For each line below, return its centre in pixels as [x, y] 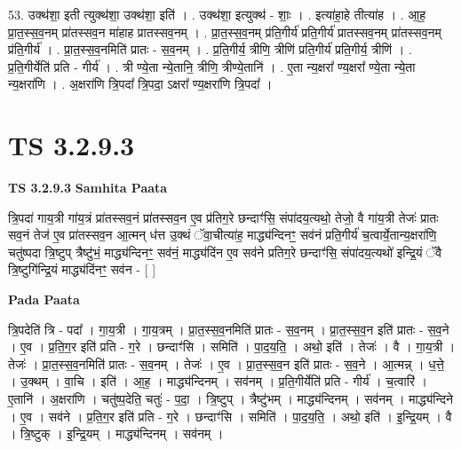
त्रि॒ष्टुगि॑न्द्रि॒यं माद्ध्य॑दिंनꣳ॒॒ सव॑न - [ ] [82, 269]
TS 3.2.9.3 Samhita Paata [88, 188]
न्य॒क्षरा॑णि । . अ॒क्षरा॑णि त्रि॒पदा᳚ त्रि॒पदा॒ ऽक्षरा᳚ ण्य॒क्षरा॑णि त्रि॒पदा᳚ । [140, 84]
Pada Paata [44, 299]
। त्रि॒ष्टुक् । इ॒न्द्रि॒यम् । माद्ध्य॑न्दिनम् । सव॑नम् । [116, 433]
